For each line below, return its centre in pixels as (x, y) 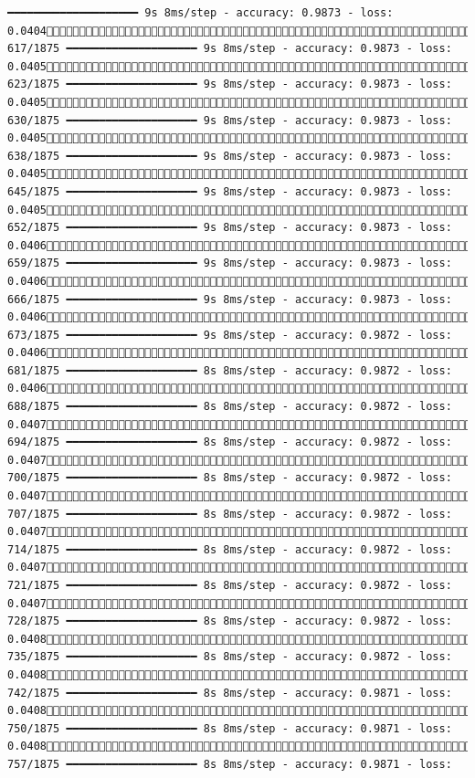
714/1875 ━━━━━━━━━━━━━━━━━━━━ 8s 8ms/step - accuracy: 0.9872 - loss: (230, 549)
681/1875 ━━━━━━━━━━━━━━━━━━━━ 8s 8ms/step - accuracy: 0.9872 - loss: (230, 370)
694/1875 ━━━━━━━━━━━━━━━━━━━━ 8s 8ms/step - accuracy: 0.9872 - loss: (230, 442)
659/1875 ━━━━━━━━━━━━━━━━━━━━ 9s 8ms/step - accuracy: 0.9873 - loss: (230, 263)
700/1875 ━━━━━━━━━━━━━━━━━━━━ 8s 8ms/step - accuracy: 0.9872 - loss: (230, 478)
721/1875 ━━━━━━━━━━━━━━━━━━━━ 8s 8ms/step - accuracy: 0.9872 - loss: (230, 585)
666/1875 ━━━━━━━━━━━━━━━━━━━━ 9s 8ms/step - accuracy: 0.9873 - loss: (230, 299)
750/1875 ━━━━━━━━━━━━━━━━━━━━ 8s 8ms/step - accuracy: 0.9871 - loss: (230, 728)
